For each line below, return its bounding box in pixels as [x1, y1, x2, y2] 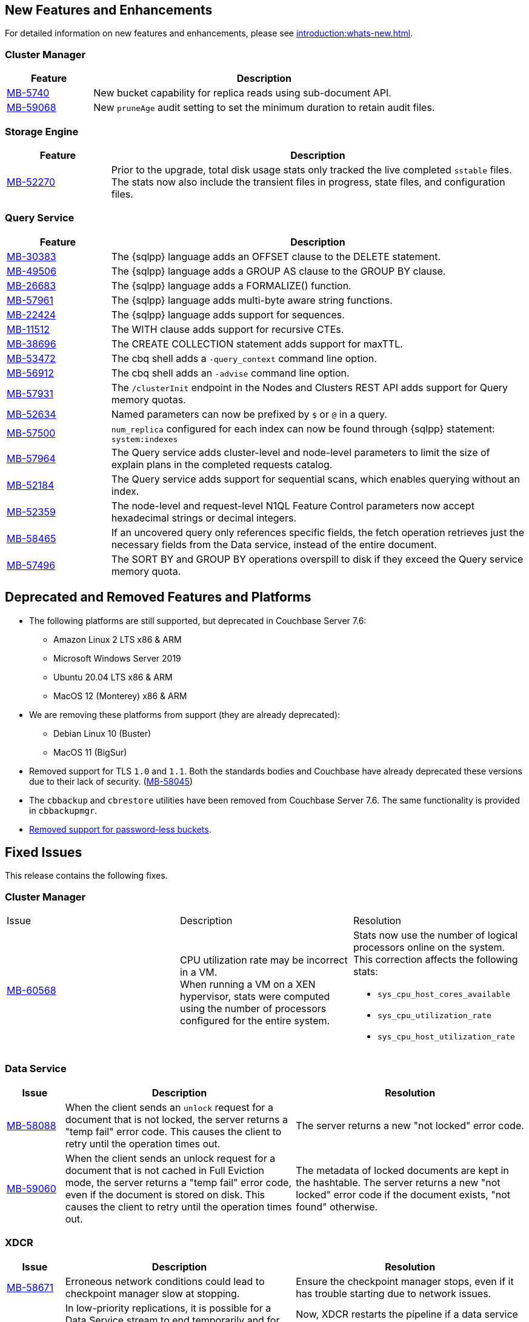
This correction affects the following [353, 953, 518, 966]
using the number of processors [179, 1002, 327, 1015]
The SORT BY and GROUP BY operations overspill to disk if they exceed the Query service [111, 552, 524, 565]
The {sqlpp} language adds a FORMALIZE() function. [111, 279, 351, 292]
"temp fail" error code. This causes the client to [65, 1125, 282, 1138]
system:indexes [111, 434, 178, 444]
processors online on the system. [353, 941, 505, 954]
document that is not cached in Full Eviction [65, 1164, 264, 1176]
